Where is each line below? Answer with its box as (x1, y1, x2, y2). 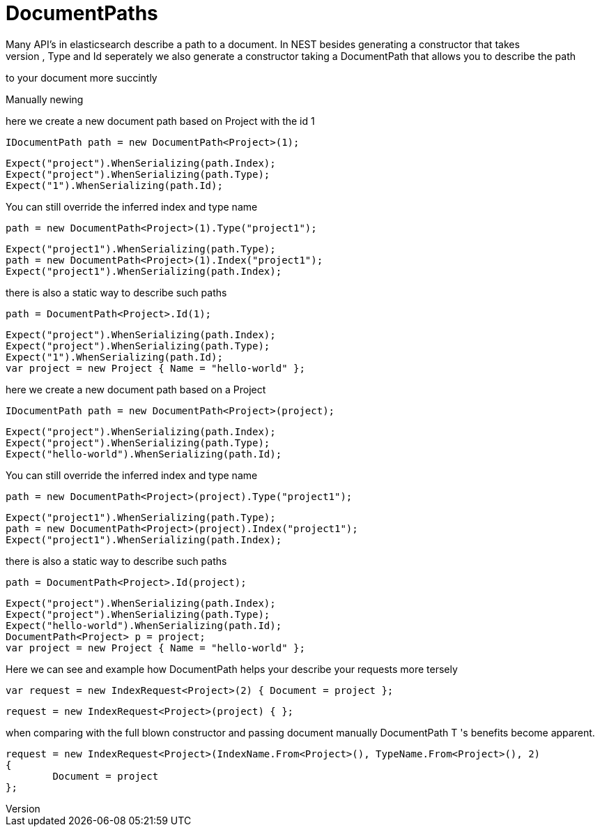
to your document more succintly (6, 71, 157, 84)
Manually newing (6, 93, 84, 105)
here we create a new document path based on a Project (6, 383, 266, 395)
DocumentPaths (6, 1, 158, 25)
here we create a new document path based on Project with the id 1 (6, 114, 315, 127)
